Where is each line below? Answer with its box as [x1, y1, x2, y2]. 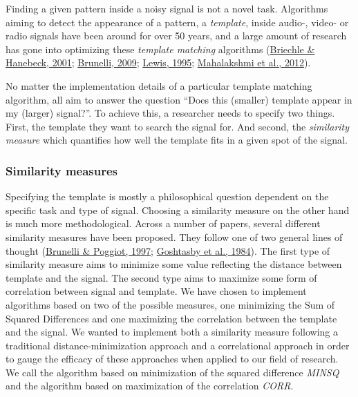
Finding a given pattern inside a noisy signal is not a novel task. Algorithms [6, 1, 328, 15]
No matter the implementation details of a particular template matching [6, 78, 312, 93]
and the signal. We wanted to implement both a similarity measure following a [6, 325, 338, 339]
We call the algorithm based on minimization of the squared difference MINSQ [6, 365, 339, 379]
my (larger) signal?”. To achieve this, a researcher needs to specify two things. [6, 106, 335, 120]
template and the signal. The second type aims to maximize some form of [6, 270, 317, 284]
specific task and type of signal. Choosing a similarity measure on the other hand [6, 202, 350, 217]
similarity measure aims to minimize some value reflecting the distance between [6, 257, 342, 271]
